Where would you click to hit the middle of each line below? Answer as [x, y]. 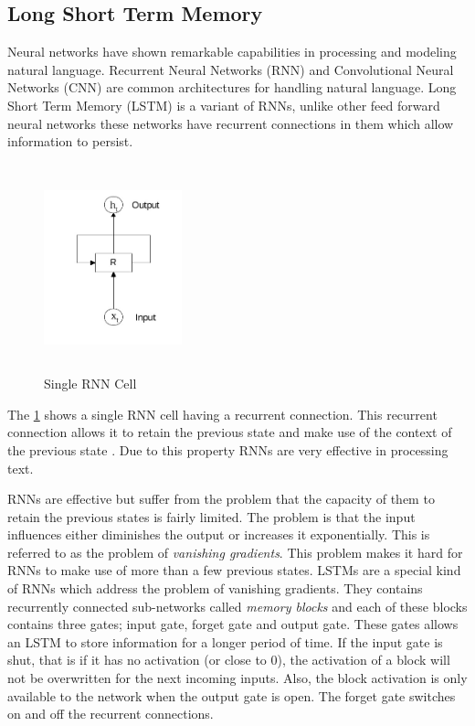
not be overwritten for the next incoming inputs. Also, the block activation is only [237, 678]
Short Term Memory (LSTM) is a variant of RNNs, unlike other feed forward [224, 105]
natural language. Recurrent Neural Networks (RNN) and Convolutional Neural [231, 69]
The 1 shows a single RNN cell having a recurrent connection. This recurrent [222, 414]
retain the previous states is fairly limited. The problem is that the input [211, 516]
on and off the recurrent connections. [111, 714]
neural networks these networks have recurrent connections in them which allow [231, 123]
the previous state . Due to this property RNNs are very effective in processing [228, 449]
